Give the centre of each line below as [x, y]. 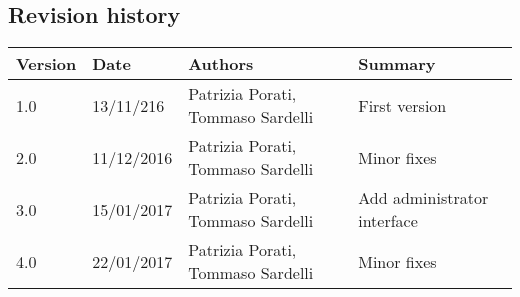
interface [388, 221]
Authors [221, 64]
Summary [397, 64]
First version [402, 105]
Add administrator [423, 198]
